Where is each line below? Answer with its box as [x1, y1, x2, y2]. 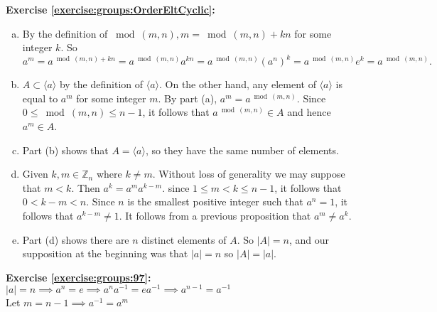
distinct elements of [141, 232, 227, 247]
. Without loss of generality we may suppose [152, 166, 345, 181]
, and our [288, 232, 330, 247]
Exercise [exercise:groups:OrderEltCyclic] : [6, 2, 215, 16]
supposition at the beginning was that [22, 246, 188, 261]
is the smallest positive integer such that [127, 194, 303, 209]
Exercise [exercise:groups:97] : [6, 269, 151, 284]
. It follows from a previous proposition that [119, 208, 311, 223]
